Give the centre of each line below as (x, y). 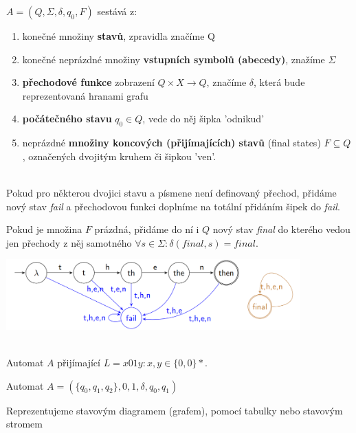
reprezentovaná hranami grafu (85, 95)
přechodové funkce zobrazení (88, 82)
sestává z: (117, 11)
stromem (24, 424)
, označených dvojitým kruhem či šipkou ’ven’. (119, 156)
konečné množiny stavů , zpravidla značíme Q (119, 36)
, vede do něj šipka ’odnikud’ (203, 119)
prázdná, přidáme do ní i (147, 229)
